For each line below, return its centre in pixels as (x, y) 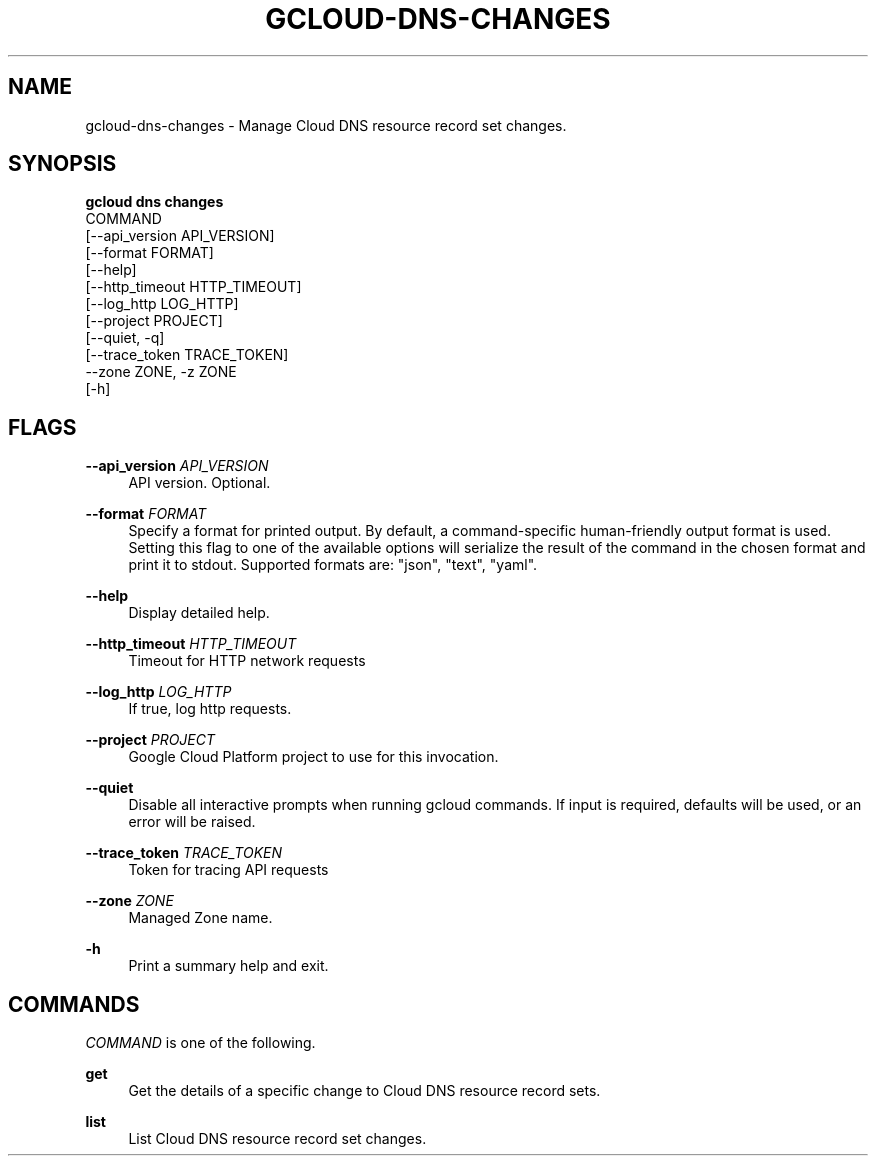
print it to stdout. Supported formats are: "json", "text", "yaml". (333, 565)
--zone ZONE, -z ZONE (161, 372)
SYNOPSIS (62, 164)
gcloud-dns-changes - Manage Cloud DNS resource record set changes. (326, 125)
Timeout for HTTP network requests (247, 661)
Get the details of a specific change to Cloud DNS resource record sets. (364, 1091)
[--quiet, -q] (125, 338)
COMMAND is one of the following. (200, 1043)
